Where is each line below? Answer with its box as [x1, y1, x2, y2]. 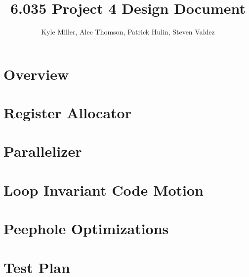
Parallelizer [3, 141, 82, 161]
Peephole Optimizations [3, 218, 169, 239]
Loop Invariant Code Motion [3, 179, 204, 200]
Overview [3, 64, 69, 84]
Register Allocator [3, 103, 131, 123]
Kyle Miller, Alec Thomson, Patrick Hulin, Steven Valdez [41, 27, 215, 37]
